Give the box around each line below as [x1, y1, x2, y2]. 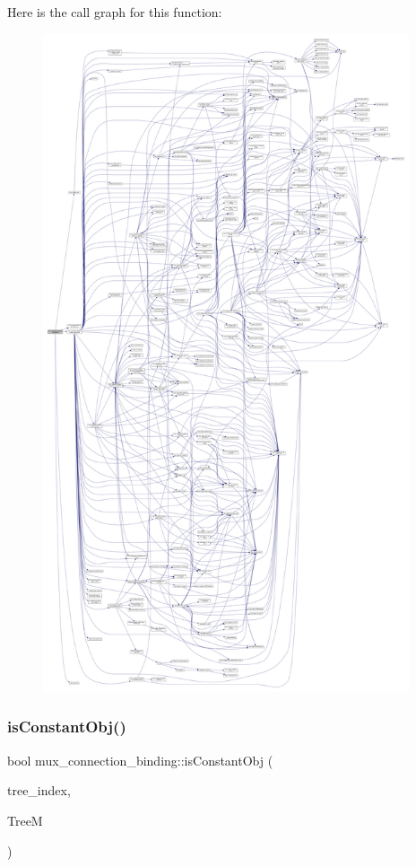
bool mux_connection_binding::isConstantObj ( [7, 750, 273, 769]
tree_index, [7, 781, 71, 800]
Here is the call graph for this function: [7, 3, 222, 21]
